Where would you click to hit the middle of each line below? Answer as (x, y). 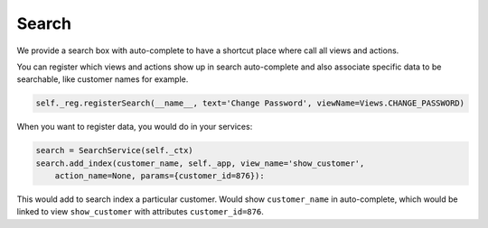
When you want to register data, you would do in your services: (135, 127)
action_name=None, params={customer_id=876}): (160, 176)
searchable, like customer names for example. (103, 79)
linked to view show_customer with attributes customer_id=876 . (140, 212)
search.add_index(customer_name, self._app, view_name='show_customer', (200, 163)
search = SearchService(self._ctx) (114, 150)
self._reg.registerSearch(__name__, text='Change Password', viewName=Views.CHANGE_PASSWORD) (250, 103)
